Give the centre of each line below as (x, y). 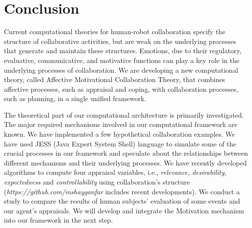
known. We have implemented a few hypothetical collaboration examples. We (120, 134)
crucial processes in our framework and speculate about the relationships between (126, 153)
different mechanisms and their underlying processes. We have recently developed (126, 162)
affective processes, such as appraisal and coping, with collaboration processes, (121, 89)
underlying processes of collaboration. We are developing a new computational (121, 70)
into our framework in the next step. (59, 220)
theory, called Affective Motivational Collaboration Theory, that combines (115, 79)
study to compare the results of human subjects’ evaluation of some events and (122, 201)
